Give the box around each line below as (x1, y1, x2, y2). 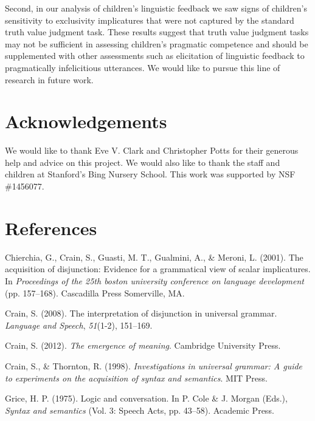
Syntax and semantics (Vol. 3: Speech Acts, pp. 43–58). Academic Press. (5, 403, 274, 416)
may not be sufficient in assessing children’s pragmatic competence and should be (5, 37, 308, 50)
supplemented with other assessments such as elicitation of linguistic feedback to (5, 49, 305, 62)
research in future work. (5, 73, 94, 86)
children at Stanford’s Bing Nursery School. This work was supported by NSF (5, 168, 296, 180)
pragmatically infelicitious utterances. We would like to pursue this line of (5, 61, 280, 74)
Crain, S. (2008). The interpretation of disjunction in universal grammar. (5, 307, 277, 320)
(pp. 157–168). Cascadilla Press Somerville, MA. (5, 286, 185, 299)
